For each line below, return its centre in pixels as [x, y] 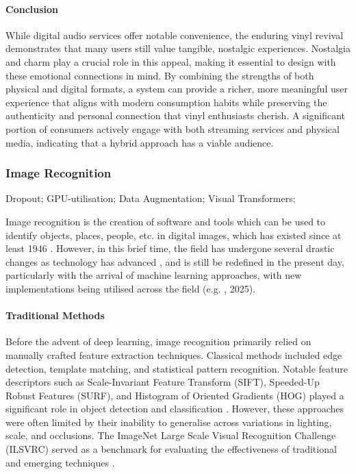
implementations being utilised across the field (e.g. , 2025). [131, 288]
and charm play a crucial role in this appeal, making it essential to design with [171, 61]
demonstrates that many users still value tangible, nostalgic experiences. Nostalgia [178, 48]
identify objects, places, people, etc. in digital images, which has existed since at [174, 235]
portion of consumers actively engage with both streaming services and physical [173, 128]
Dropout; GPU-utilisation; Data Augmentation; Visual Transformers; [151, 198]
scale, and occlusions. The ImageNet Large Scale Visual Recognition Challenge [171, 435]
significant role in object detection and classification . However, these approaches [175, 409]
